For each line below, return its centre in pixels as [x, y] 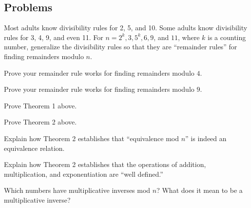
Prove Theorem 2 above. [40, 122]
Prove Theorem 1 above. [40, 105]
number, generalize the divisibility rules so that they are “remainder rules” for [121, 47]
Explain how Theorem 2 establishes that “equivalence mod [92, 138]
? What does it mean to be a [200, 190]
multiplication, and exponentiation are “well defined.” [84, 174]
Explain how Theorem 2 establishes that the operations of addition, [105, 164]
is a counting [227, 37]
